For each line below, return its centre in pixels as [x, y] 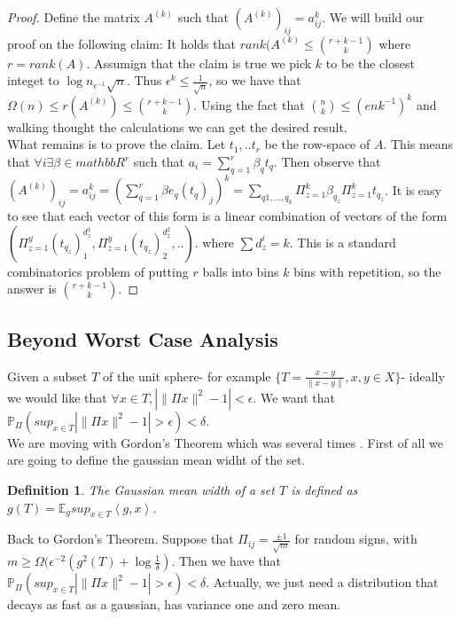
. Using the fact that [249, 104]
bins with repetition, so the [367, 271]
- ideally [423, 376]
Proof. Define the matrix [74, 17]
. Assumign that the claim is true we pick [199, 63]
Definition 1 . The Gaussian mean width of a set [141, 490]
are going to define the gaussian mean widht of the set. [156, 460]
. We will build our [373, 17]
